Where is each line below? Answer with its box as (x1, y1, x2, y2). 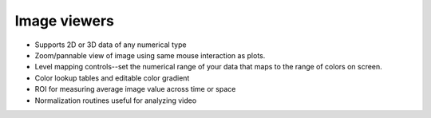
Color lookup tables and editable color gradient (34, 73, 190, 83)
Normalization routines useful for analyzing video (34, 96, 197, 105)
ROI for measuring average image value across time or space (34, 85, 236, 94)
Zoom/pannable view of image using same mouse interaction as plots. (34, 50, 266, 60)
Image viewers (14, 12, 115, 29)
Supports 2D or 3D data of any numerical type (34, 40, 187, 49)
